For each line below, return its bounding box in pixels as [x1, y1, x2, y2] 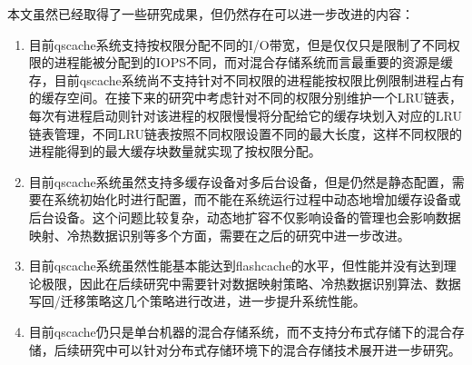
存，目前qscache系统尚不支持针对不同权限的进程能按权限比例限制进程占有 [28, 70, 465, 89]
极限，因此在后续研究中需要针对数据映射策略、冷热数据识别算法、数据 [41, 273, 461, 292]
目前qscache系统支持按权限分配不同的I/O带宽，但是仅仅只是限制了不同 [28, 35, 447, 54]
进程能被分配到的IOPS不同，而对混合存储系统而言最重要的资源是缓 [54, 53, 454, 72]
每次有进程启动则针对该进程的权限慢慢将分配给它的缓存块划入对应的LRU [28, 105, 462, 124]
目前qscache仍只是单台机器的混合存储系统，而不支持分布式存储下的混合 [28, 321, 452, 340]
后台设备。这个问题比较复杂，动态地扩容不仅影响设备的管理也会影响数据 [28, 207, 461, 226]
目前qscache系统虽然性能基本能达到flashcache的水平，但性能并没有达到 [28, 256, 444, 275]
